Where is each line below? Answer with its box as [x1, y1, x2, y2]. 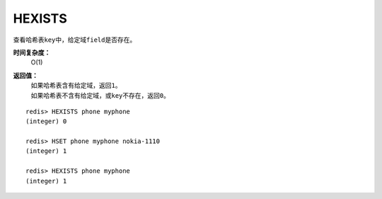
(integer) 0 [25, 118, 67, 125]
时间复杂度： [13, 48, 51, 57]
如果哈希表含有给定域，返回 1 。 [30, 81, 122, 90]
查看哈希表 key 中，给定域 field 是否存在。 [13, 35, 137, 44]
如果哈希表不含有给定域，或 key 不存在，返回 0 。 [30, 91, 170, 99]
